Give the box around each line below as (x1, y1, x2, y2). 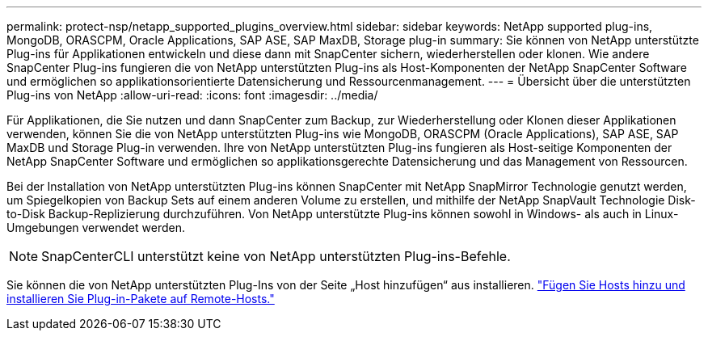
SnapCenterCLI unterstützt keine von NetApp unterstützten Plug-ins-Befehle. (41, 248, 511, 264)
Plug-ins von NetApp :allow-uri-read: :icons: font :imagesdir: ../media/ (6, 88, 378, 102)
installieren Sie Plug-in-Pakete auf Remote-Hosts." (6, 292, 275, 305)
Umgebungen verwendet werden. (6, 221, 185, 234)
